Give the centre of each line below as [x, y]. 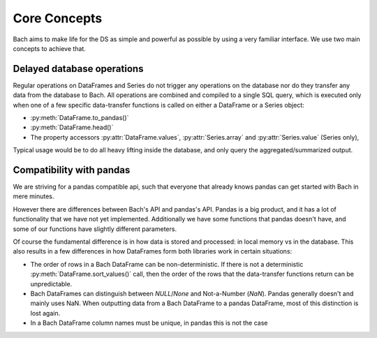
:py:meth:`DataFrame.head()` [72, 127]
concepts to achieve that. [50, 48]
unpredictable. [51, 284]
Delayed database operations [78, 69]
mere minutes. [34, 196]
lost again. [45, 313]
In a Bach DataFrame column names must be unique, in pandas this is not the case [149, 323]
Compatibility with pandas [72, 170]
